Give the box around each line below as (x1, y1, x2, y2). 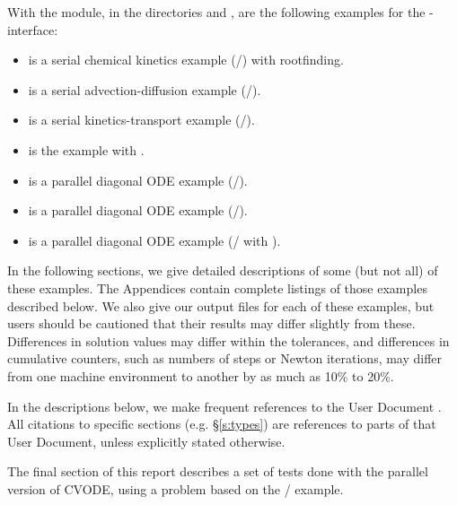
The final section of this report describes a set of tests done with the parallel (7, 462, 428, 481)
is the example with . (28, 140, 145, 159)
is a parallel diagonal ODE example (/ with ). (28, 231, 281, 249)
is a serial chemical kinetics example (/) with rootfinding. (28, 50, 344, 69)
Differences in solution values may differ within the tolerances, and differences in (7, 331, 450, 350)
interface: (7, 20, 58, 39)
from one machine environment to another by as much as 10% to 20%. (7, 366, 394, 385)
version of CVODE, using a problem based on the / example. (7, 479, 344, 498)
